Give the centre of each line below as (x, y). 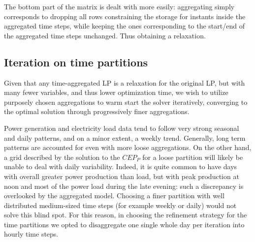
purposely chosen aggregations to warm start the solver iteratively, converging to (126, 102)
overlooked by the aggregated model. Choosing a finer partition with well (114, 196)
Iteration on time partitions (76, 62)
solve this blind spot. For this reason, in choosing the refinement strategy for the (126, 215)
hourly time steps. (31, 234)
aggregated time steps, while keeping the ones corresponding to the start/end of (124, 26)
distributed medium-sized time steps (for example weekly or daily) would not (120, 205)
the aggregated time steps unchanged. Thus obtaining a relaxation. (105, 35)
